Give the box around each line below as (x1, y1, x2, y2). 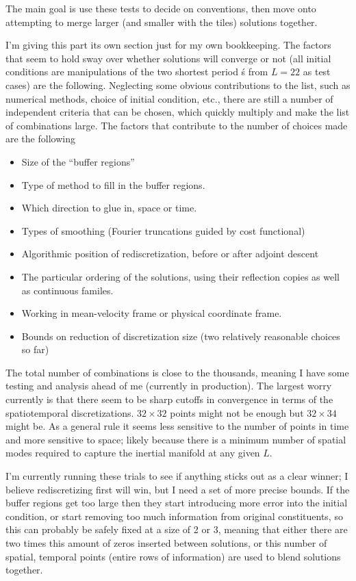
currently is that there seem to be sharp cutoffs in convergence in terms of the (5, 392, 333, 406)
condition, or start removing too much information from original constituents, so (5, 508, 343, 523)
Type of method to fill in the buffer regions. (21, 177, 205, 192)
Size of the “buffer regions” (21, 154, 135, 168)
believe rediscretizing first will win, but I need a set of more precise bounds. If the (5, 482, 350, 496)
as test (303, 64, 331, 79)
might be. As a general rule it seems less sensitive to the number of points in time (5, 419, 349, 433)
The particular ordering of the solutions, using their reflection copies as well (21, 269, 340, 283)
